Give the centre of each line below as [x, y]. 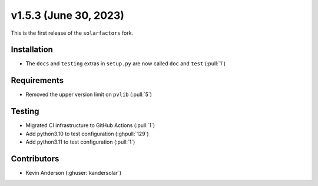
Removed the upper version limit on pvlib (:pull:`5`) [89, 95]
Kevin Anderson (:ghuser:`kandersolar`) [74, 172]
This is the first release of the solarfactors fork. [72, 33]
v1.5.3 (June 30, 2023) [68, 15]
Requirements [37, 80]
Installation [32, 50]
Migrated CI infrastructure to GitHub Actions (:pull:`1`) [90, 125]
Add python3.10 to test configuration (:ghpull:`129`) [87, 134]
